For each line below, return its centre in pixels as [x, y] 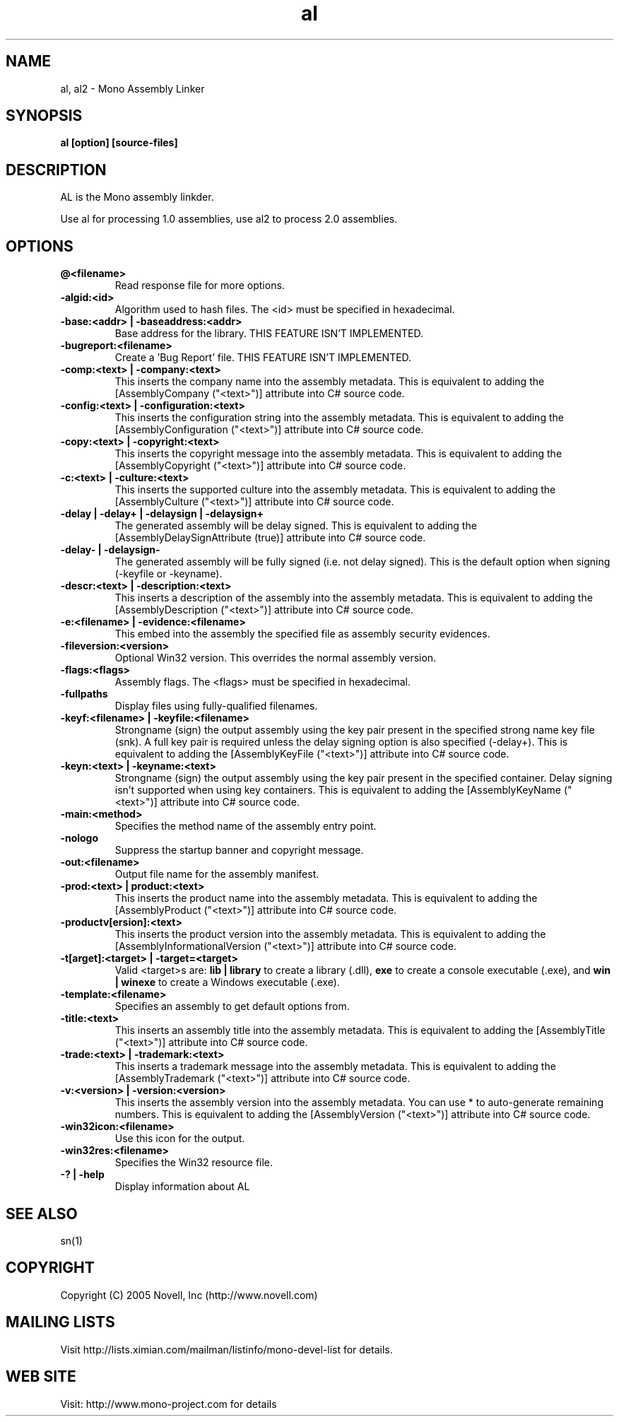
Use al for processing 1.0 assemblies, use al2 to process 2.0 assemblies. [229, 219]
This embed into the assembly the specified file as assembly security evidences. [302, 634]
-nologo [79, 838]
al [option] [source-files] [119, 143]
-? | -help [82, 1175]
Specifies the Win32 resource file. [194, 1163]
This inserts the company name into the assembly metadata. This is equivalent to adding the [330, 382]
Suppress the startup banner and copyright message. [239, 850]
